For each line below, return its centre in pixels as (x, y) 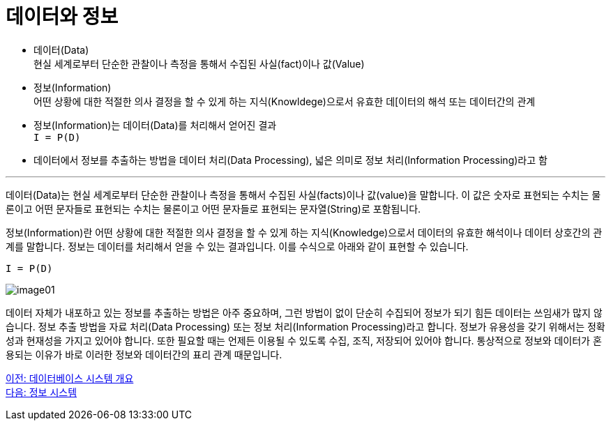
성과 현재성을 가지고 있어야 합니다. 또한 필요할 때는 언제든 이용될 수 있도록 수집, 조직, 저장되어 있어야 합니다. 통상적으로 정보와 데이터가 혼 (304, 340)
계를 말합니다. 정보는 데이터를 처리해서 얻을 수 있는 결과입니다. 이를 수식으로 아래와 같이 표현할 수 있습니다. (237, 246)
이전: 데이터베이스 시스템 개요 (70, 378)
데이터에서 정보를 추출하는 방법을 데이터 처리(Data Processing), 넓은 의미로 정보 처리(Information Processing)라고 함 (291, 160)
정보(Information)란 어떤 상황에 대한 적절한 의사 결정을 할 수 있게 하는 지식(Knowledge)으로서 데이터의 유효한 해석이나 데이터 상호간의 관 (304, 232)
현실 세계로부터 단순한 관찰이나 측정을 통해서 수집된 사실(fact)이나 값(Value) (199, 63)
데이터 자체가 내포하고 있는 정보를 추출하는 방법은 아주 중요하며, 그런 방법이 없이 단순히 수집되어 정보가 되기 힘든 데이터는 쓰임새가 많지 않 (304, 312)
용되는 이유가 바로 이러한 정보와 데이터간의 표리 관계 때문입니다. (144, 354)
